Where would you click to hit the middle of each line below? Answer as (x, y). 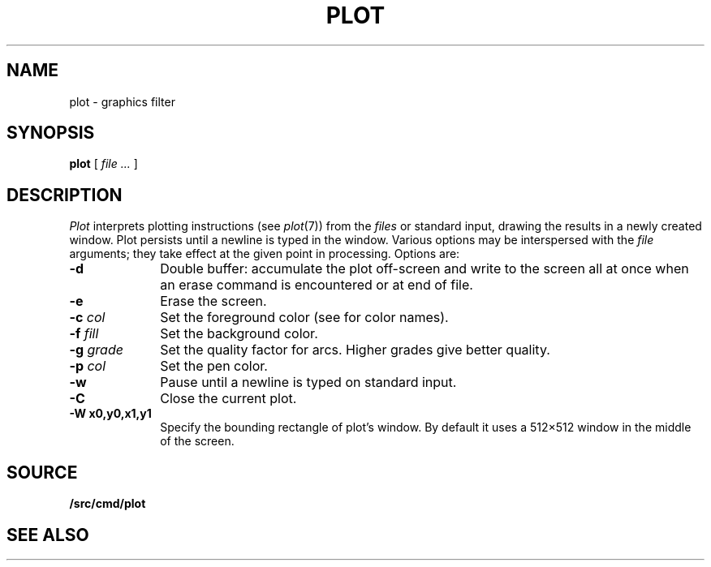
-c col (87, 318)
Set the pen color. (214, 366)
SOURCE (42, 472)
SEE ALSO (48, 535)
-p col (88, 366)
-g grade (96, 350)
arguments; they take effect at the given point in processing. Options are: (265, 254)
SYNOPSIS (51, 133)
